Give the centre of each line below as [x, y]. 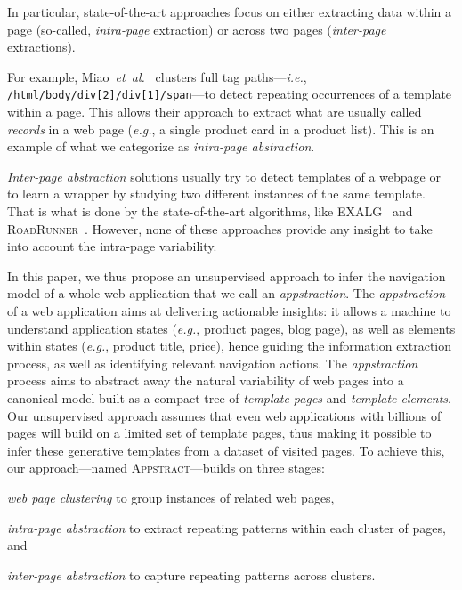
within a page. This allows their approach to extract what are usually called [215, 112]
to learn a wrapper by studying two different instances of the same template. [216, 194]
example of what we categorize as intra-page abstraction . [161, 146]
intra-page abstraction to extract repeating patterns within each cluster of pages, [227, 527]
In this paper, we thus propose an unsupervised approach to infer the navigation [227, 275]
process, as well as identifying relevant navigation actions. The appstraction [213, 363]
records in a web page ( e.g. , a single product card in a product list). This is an [221, 129]
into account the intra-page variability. [112, 246]
